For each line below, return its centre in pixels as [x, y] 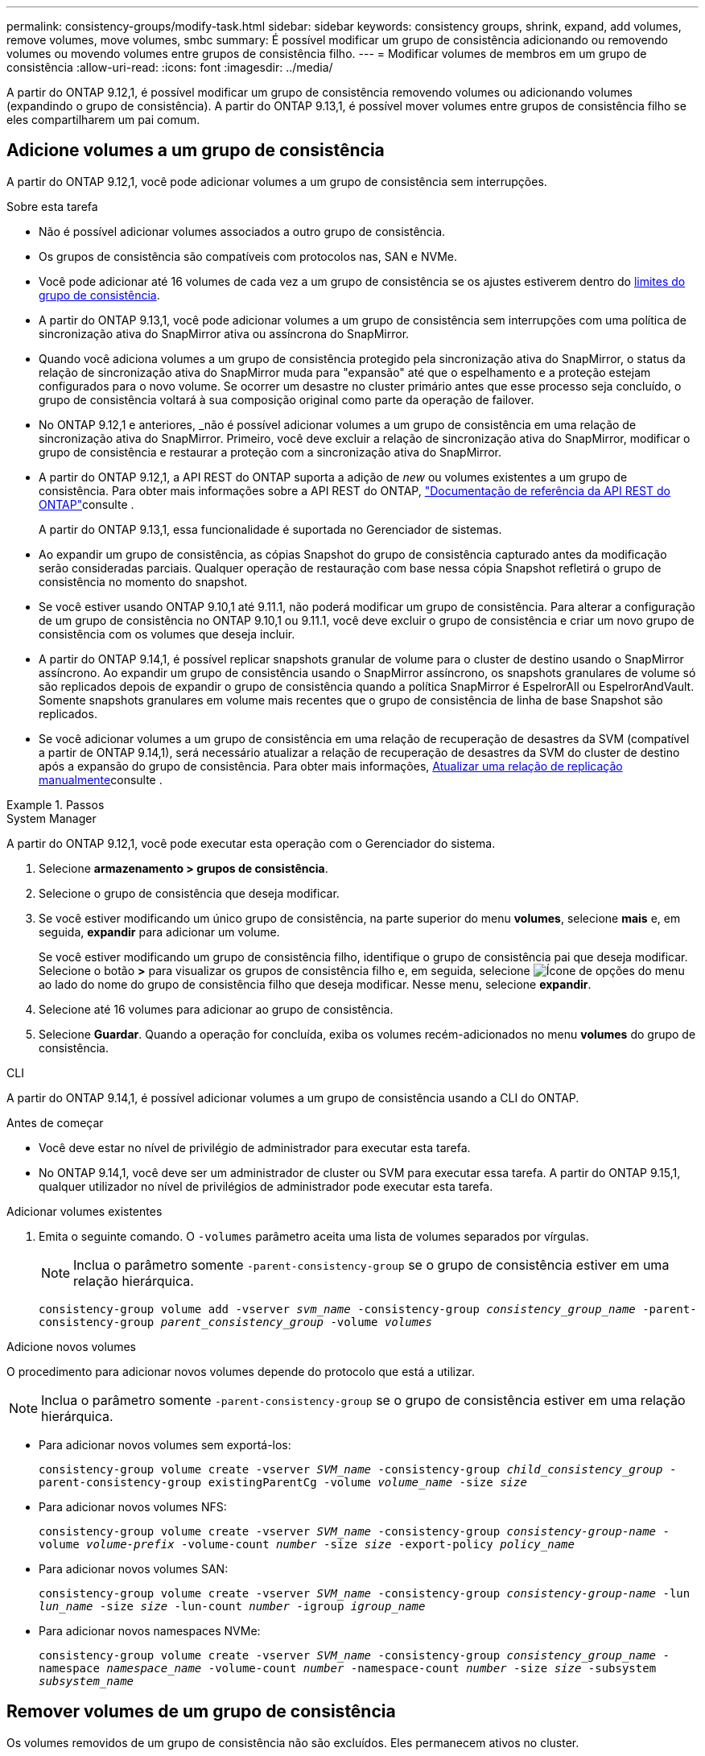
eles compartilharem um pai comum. [103, 120]
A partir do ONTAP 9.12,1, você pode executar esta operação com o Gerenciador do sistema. [251, 843]
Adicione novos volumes [71, 1346]
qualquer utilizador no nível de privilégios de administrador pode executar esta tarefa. [266, 1186]
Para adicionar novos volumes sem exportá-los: [165, 1444]
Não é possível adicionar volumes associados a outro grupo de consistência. [242, 231]
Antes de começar [55, 1122]
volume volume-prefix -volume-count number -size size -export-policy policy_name [307, 1544]
